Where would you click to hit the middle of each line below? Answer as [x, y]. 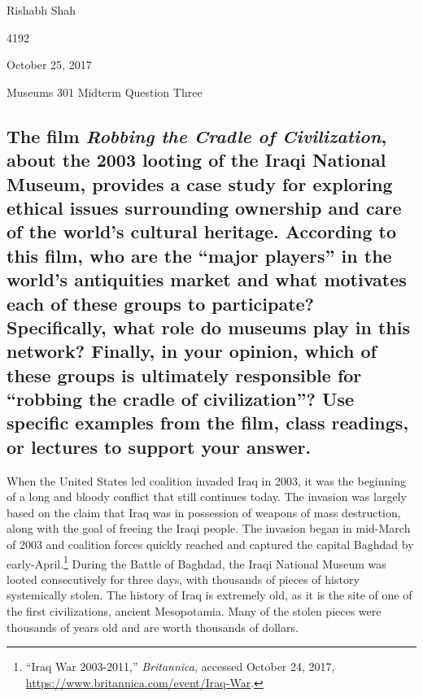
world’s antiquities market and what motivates [207, 279]
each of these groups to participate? [160, 303]
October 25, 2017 [49, 65]
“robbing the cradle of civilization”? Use [181, 399]
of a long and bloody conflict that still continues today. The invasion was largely [207, 497]
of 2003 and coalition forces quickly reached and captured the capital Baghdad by [210, 545]
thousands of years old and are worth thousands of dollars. [153, 627]
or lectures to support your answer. [159, 446]
